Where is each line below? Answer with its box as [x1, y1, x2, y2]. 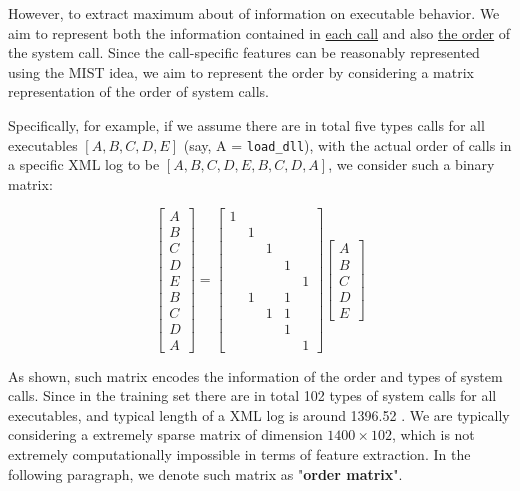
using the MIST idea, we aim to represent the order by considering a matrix [8, 61, 474, 82]
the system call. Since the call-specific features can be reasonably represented [8, 42, 480, 63]
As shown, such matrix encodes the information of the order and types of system [8, 365, 503, 386]
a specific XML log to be [8, 154, 160, 175]
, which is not [391, 424, 475, 445]
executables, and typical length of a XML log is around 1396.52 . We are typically [8, 404, 510, 425]
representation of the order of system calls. [8, 81, 270, 102]
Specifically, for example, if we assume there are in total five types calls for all [8, 114, 485, 135]
